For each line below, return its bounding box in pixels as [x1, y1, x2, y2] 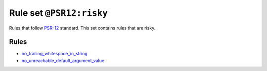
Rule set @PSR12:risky [9, 7, 108, 18]
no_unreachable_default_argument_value [21, 57, 105, 64]
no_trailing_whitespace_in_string [21, 51, 88, 57]
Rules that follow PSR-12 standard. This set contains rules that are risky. [9, 25, 156, 31]
